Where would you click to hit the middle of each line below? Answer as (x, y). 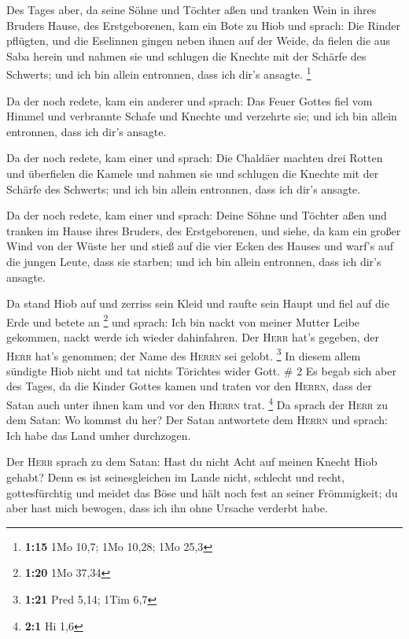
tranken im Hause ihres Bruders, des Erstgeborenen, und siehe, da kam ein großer (204, 230)
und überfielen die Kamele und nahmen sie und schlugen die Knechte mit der (193, 173)
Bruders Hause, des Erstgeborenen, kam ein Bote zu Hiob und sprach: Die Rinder (203, 25)
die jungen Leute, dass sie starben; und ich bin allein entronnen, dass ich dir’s (194, 261)
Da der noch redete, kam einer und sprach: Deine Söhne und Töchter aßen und (197, 215)
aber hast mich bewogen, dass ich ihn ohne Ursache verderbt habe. (167, 508)
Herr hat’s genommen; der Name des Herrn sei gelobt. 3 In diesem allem (184, 354)
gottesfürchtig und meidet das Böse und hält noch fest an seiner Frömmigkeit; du (202, 492)
